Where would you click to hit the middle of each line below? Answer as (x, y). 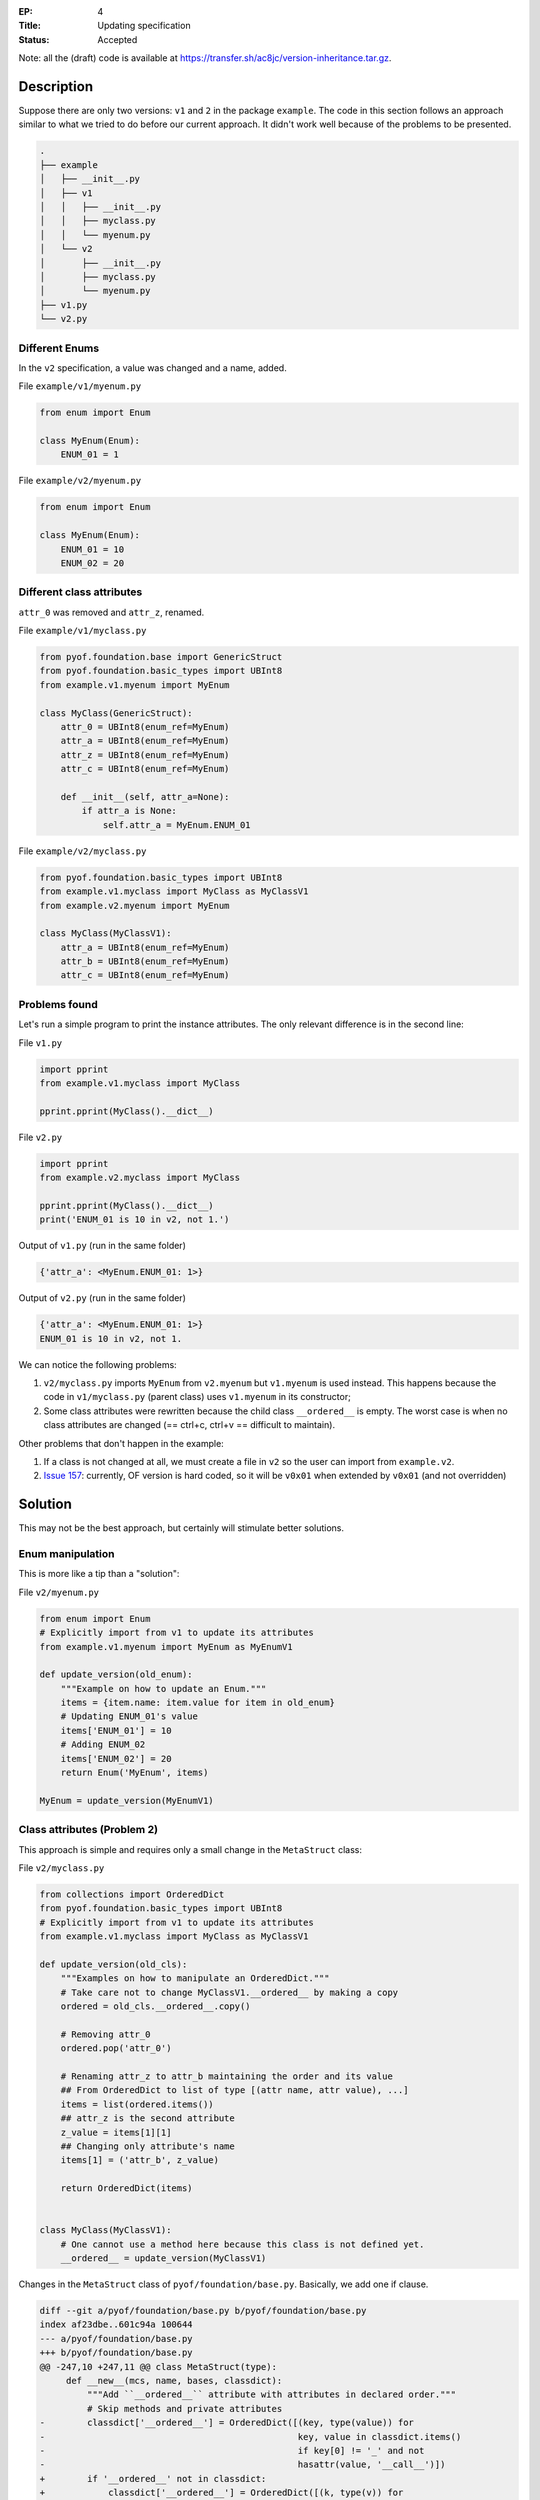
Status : (34, 39)
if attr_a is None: (129, 811)
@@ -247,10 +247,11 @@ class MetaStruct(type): (158, 2366)
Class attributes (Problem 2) (88, 1830)
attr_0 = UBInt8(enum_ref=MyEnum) (145, 727)
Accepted (117, 39)
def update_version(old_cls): (113, 1964)
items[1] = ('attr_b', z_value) (140, 2160)
